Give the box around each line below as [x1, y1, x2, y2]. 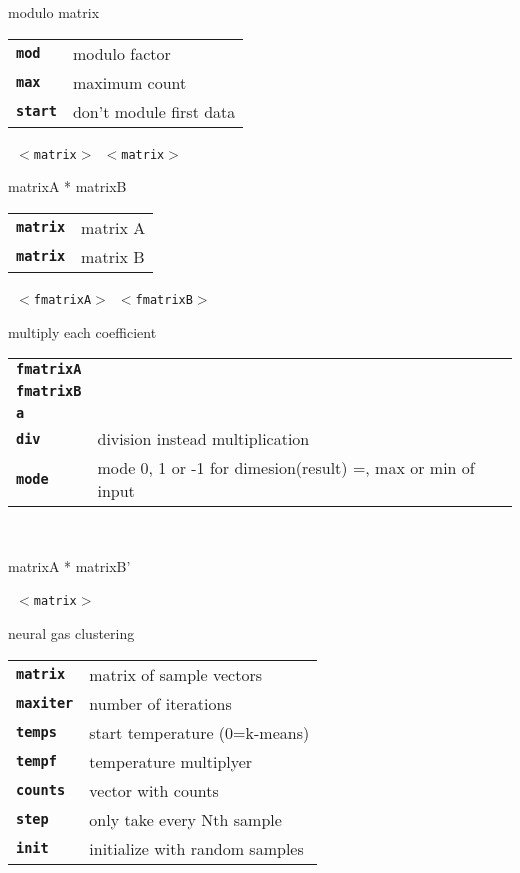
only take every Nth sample [89, 807, 282, 831]
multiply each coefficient [8, 321, 157, 342]
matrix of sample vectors [89, 662, 262, 686]
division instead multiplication [97, 427, 310, 451]
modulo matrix [8, 2, 100, 22]
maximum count [72, 70, 187, 94]
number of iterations [89, 691, 232, 715]
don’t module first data [72, 99, 236, 123]
